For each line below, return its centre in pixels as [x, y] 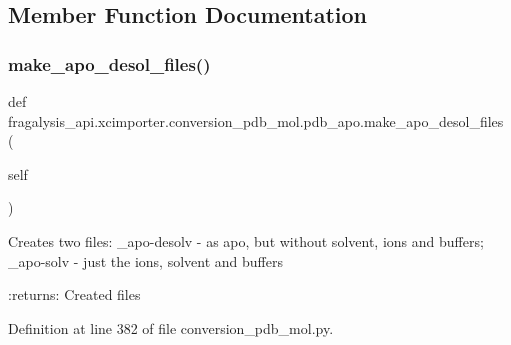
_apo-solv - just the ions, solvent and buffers [145, 260]
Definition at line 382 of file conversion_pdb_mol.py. [171, 327]
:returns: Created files [74, 294]
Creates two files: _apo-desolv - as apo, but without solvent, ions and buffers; [246, 240]
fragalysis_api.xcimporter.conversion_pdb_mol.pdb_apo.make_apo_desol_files [256, 120]
